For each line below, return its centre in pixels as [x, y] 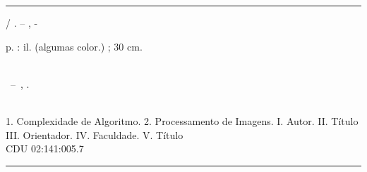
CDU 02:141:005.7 [45, 148]
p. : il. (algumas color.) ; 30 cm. [74, 46]
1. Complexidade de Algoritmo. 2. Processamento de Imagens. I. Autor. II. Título [182, 120]
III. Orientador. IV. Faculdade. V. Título [95, 134]
